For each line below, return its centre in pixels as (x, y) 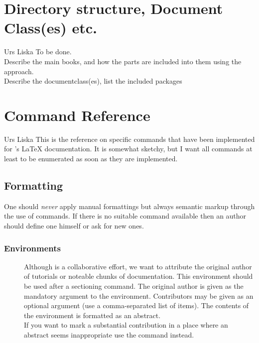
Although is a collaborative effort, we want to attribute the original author (138, 266)
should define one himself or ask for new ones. (74, 225)
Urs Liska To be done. (38, 52)
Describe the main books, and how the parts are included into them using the (123, 61)
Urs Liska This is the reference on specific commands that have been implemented (129, 139)
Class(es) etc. (51, 28)
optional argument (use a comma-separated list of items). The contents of (136, 305)
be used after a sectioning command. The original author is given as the (134, 286)
